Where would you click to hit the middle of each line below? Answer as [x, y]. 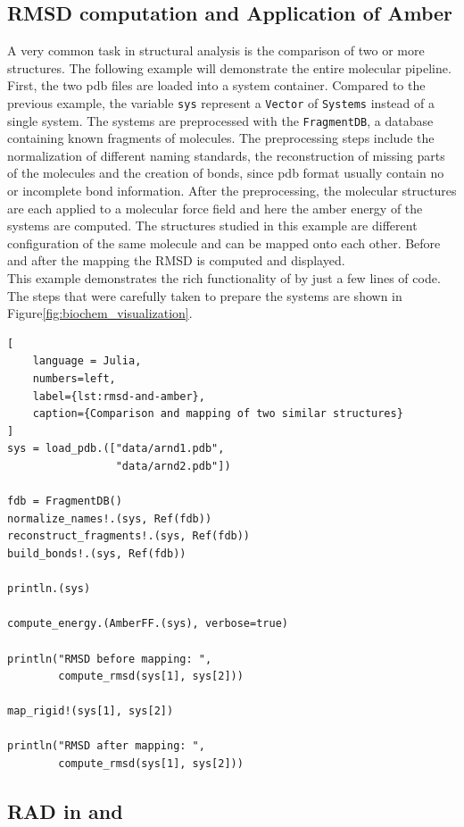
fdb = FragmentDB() [65, 501]
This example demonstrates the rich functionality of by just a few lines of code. [224, 278]
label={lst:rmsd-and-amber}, [119, 396]
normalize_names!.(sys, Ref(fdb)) [110, 518]
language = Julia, [87, 361]
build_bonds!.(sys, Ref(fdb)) [97, 553]
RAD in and [65, 811]
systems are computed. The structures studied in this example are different [212, 226]
